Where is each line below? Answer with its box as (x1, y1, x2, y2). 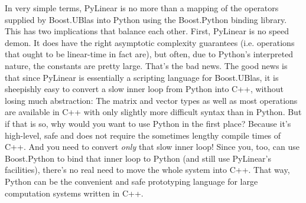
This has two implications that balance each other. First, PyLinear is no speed (5, 25, 289, 37)
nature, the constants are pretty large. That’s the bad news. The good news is (5, 59, 288, 71)
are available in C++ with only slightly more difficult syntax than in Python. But (5, 106, 302, 118)
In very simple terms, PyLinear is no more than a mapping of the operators (5, 2, 279, 14)
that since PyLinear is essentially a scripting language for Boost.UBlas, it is (5, 71, 279, 83)
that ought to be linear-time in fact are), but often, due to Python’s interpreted (5, 48, 294, 60)
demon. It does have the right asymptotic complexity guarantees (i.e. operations (5, 36, 295, 48)
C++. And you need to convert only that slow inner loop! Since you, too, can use (5, 140, 300, 153)
